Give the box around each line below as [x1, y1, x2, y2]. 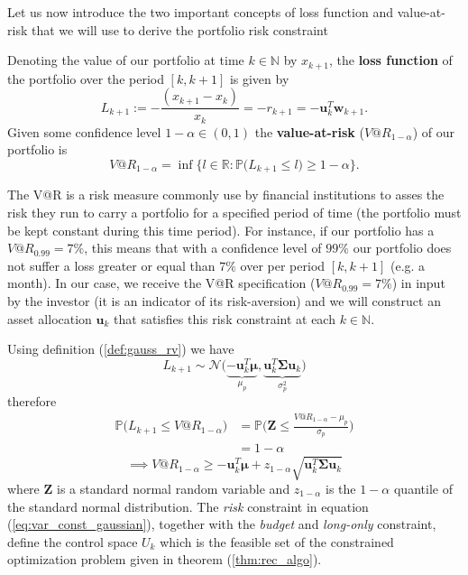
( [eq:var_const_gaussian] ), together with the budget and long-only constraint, [7, 515, 436, 533]
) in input [391, 274, 445, 292]
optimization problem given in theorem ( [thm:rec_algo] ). [7, 550, 322, 569]
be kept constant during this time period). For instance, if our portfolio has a [7, 220, 435, 239]
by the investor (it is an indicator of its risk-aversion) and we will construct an [7, 291, 441, 310]
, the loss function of [328, 51, 453, 70]
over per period [240, 255, 326, 274]
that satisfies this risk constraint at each [114, 309, 335, 328]
